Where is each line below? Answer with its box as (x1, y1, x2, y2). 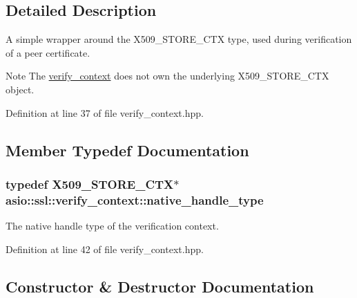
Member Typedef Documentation (6, 139, 249, 160)
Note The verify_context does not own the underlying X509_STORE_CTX (6, 68, 329, 83)
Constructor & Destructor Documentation (6, 275, 314, 297)
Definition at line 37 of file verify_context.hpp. (6, 105, 204, 120)
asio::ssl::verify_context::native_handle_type (6, 191, 264, 208)
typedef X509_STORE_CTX (6, 175, 174, 192)
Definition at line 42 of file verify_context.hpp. (6, 241, 204, 256)
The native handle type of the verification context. (6, 218, 219, 233)
